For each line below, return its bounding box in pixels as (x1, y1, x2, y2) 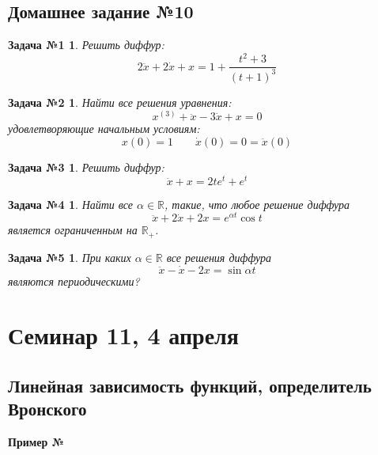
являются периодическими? (8, 272, 140, 289)
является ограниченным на (8, 222, 138, 238)
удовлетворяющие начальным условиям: (8, 120, 200, 137)
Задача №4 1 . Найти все (8, 195, 134, 212)
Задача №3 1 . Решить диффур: (8, 158, 164, 175)
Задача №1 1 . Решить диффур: (8, 36, 164, 53)
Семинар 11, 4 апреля (8, 319, 239, 351)
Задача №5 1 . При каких (8, 248, 131, 265)
